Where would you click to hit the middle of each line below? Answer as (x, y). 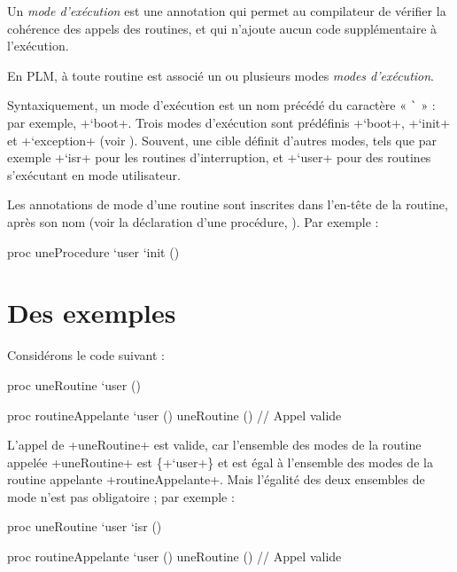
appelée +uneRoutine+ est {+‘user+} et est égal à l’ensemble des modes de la (220, 462)
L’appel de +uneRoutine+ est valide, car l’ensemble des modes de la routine (214, 445)
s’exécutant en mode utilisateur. (94, 174)
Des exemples (92, 313)
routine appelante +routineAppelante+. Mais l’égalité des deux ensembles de (216, 479)
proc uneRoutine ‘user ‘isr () (85, 526)
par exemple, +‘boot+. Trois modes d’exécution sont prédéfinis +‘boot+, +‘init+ (229, 123)
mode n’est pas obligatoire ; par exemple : (121, 496)
